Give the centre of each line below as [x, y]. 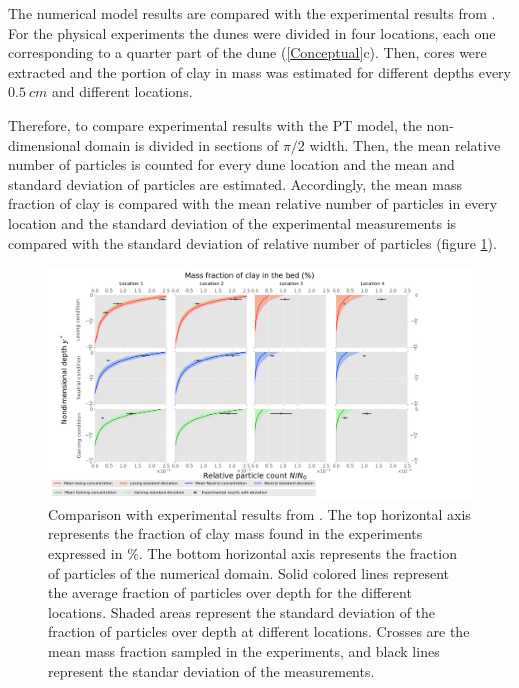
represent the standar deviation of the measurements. [211, 670]
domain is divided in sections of [182, 144]
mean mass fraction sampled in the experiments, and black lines [244, 650]
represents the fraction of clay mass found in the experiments [235, 533]
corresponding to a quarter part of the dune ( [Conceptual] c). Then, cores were [247, 52]
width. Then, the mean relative [405, 144]
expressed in [85, 553]
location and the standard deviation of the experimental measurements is [232, 222]
